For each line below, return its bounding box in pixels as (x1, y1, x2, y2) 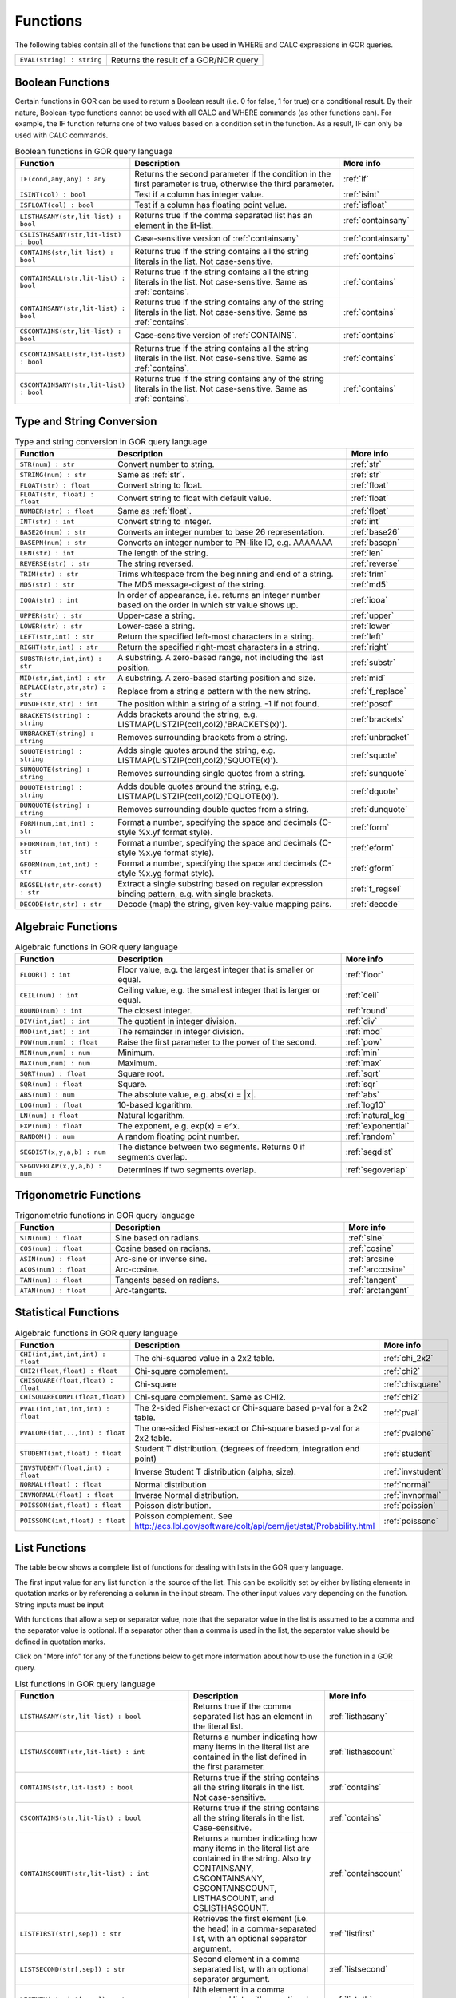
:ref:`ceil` (345, 989, 379, 1001)
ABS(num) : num (19, 1090, 75, 1099)
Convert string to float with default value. (117, 492, 272, 503)
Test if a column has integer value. (134, 189, 264, 200)
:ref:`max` (345, 1057, 383, 1069)
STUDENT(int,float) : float (19, 1449, 122, 1458)
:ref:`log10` (345, 1100, 387, 1111)
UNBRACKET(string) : (19, 730, 95, 738)
